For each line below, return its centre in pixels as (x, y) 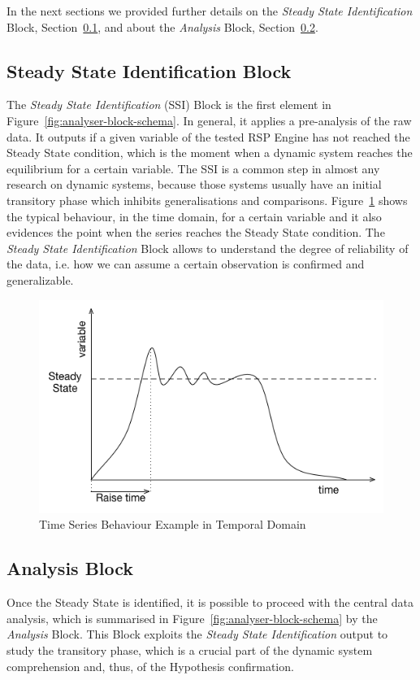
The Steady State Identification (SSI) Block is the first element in (169, 105)
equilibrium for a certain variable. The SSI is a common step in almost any (193, 168)
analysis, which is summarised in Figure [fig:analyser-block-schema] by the (192, 618)
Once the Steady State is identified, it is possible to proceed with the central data (210, 602)
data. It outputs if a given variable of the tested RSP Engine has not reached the (208, 136)
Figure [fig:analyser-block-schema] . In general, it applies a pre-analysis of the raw (209, 120)
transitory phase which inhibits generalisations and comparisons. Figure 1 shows (207, 200)
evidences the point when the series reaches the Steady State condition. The (196, 232)
